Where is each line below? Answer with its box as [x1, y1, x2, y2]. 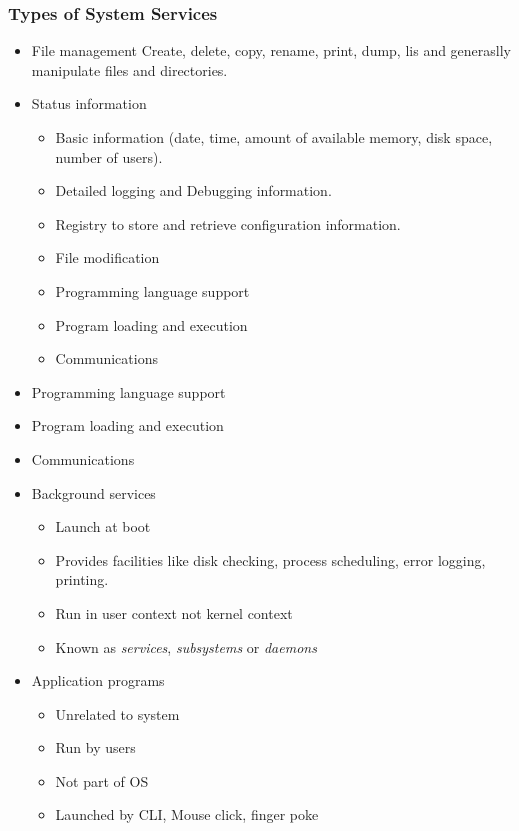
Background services [31, 482, 156, 503]
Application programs [31, 670, 165, 691]
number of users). [55, 146, 163, 167]
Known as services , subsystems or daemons [55, 636, 317, 657]
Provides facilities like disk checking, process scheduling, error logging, [55, 549, 486, 570]
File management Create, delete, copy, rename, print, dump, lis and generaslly [31, 40, 512, 61]
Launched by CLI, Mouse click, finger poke [55, 804, 319, 825]
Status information [31, 93, 147, 114]
